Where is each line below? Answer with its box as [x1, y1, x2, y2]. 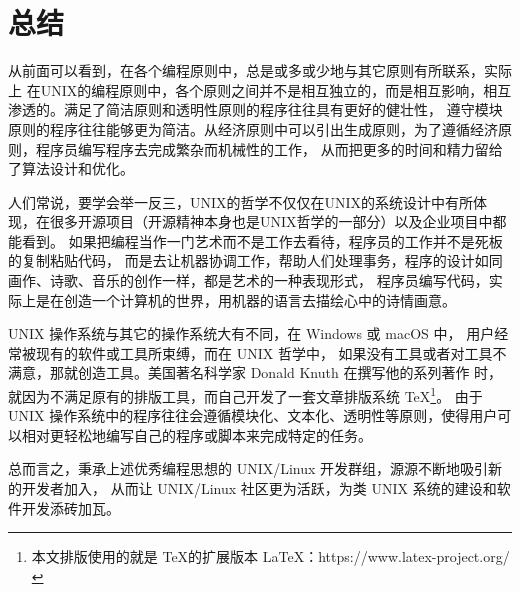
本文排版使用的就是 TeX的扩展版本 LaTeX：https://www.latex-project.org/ [31, 546, 510, 567]
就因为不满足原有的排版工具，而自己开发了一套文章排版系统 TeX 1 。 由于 [8, 383, 483, 406]
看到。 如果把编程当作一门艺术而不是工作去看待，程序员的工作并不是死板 [21, 230, 503, 251]
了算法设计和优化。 [8, 158, 134, 179]
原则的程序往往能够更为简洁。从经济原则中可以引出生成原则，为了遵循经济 [8, 118, 498, 139]
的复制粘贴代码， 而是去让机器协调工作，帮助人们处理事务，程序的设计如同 [8, 250, 503, 271]
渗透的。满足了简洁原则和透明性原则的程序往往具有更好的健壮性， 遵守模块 [8, 99, 503, 120]
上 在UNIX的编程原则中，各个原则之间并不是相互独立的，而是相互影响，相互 [8, 79, 512, 100]
